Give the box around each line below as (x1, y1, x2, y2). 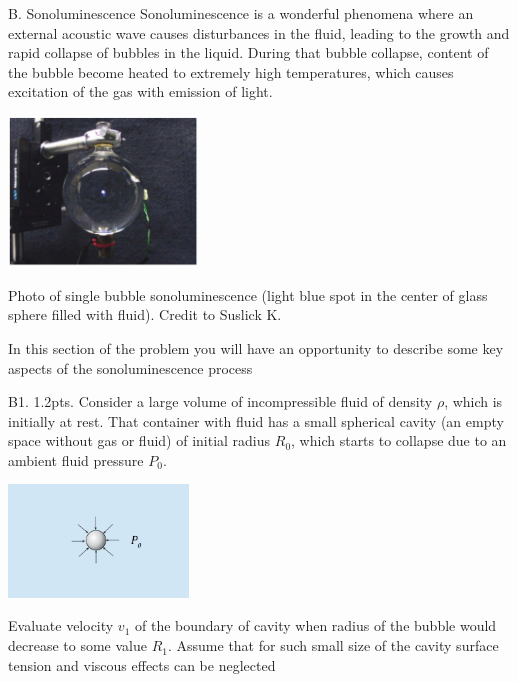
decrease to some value (8, 635, 147, 656)
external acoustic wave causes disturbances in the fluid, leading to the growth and (8, 22, 510, 43)
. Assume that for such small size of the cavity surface (167, 635, 499, 656)
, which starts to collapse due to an (291, 430, 507, 451)
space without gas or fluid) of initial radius (8, 430, 271, 451)
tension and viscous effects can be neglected (8, 654, 276, 675)
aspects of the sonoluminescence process (8, 357, 253, 378)
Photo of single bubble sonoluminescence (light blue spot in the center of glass (8, 284, 488, 305)
